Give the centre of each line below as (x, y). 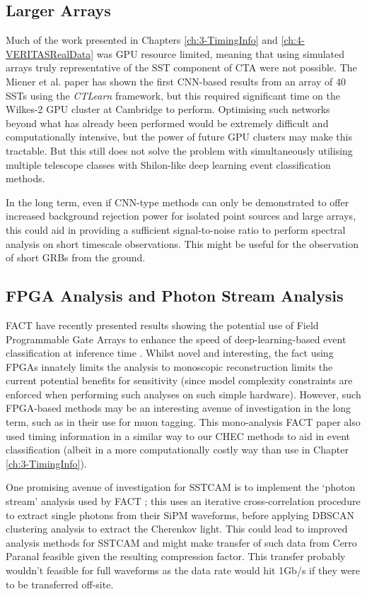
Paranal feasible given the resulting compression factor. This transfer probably (176, 556)
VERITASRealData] (50, 53)
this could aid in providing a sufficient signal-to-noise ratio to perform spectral (176, 229)
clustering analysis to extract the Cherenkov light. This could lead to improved (177, 529)
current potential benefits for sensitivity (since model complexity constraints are (179, 380)
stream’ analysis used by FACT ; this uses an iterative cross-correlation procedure (183, 501)
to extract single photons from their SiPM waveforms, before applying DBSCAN (180, 515)
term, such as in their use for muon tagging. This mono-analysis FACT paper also (183, 422)
